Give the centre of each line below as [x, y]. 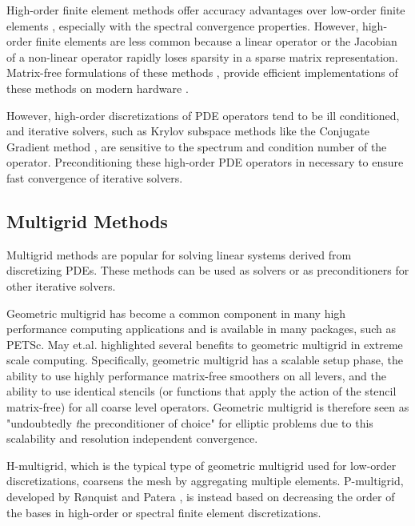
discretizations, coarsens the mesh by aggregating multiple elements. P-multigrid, [205, 481]
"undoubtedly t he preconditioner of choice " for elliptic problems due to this [190, 422]
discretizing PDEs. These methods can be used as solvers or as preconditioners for [208, 270]
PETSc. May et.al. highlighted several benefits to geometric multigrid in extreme [205, 344]
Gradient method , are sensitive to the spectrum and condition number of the [197, 146]
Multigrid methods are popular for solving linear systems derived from [179, 254]
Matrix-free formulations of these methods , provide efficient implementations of [202, 72]
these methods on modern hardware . [98, 88]
